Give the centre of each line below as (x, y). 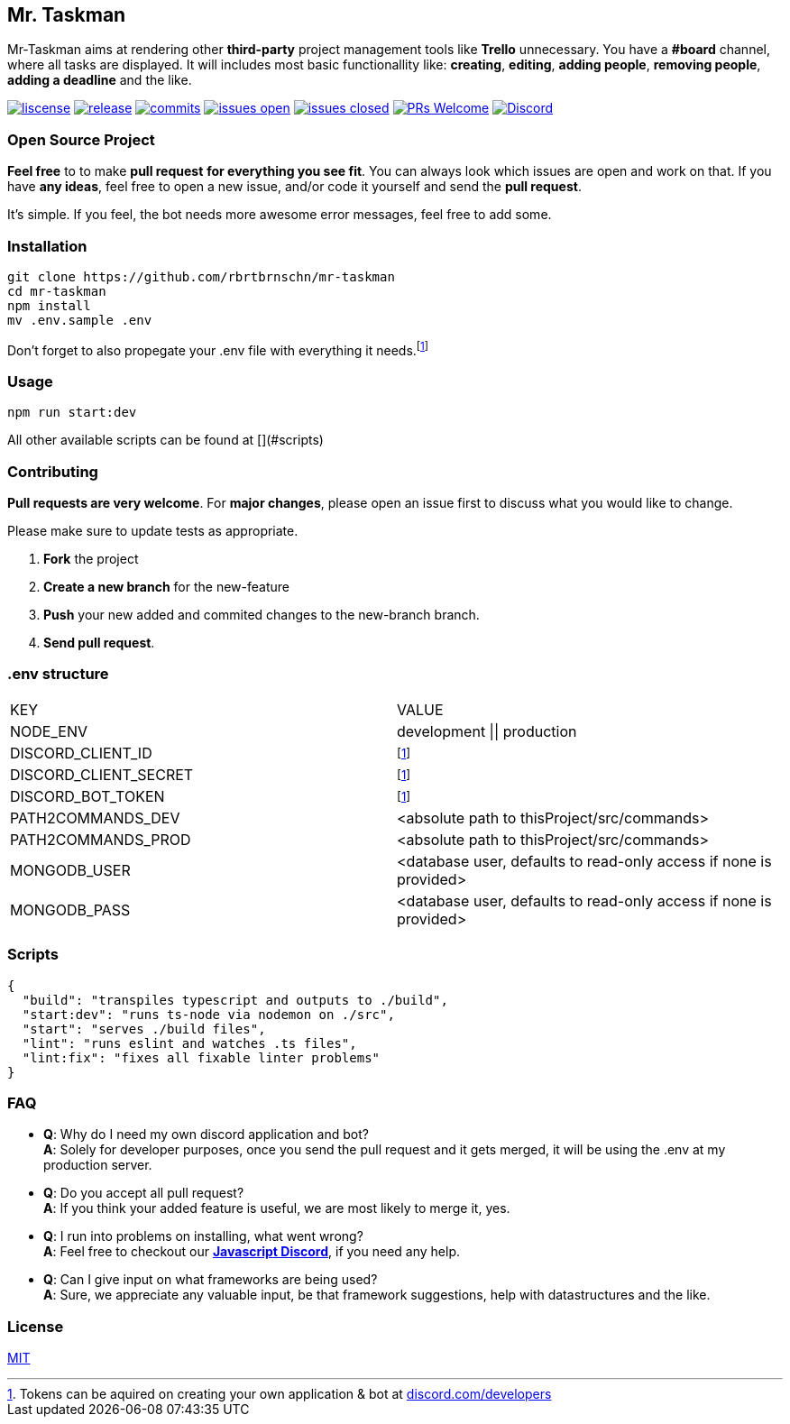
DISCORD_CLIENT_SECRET (102, 774)
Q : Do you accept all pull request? (144, 1193)
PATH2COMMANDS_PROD (101, 839)
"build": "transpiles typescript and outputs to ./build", (235, 1000)
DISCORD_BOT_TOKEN (87, 796)
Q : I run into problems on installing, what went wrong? (203, 1236)
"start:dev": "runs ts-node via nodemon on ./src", (208, 1014)
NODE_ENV (49, 731)
